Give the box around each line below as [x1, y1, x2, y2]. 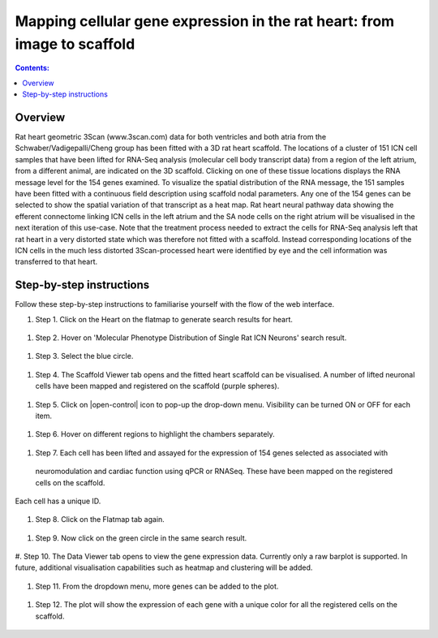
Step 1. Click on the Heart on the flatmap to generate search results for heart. [35, 314, 294, 324]
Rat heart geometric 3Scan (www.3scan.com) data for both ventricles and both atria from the [15, 132, 327, 142]
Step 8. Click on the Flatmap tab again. [35, 515, 165, 524]
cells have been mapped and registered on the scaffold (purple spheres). [35, 382, 280, 391]
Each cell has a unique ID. [15, 496, 101, 506]
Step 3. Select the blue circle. [35, 351, 134, 361]
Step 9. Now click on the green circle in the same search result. [35, 532, 247, 543]
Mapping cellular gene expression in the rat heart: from [15, 12, 395, 30]
